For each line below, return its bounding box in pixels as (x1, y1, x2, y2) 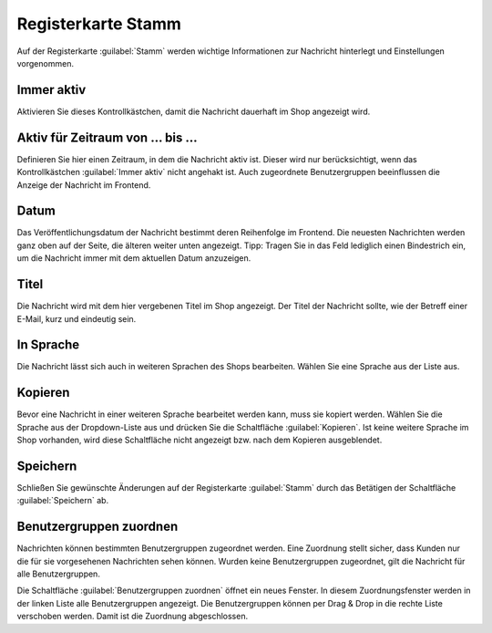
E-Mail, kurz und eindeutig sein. (16, 313, 137, 324)
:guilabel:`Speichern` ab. (16, 495, 109, 506)
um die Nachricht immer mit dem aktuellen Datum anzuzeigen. (16, 253, 251, 264)
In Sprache (16, 337, 80, 353)
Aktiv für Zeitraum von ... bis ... (16, 130, 198, 145)
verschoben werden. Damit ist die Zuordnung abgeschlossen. (16, 611, 249, 622)
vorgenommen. (16, 57, 75, 68)
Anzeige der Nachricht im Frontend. (16, 179, 151, 191)
